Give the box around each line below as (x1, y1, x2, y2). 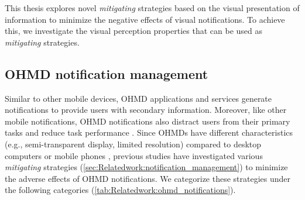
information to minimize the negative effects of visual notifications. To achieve (5, 13, 285, 25)
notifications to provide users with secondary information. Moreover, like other (5, 104, 287, 116)
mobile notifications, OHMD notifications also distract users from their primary (5, 115, 290, 127)
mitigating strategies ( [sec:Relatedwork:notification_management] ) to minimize (5, 161, 288, 173)
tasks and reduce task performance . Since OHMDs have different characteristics (5, 126, 293, 139)
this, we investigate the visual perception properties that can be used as (5, 25, 263, 37)
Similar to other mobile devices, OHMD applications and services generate (5, 92, 272, 104)
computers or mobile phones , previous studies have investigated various (5, 149, 263, 161)
